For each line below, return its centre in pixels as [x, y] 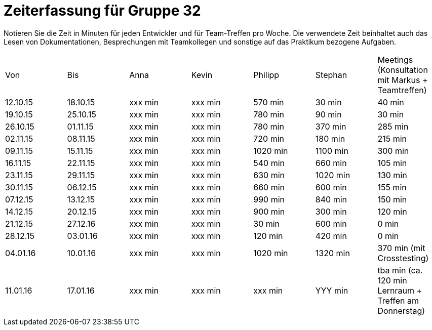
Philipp [266, 75]
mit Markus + [403, 80]
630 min [269, 175]
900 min [269, 211]
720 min [269, 138]
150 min [392, 199]
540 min [269, 163]
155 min [392, 187]
